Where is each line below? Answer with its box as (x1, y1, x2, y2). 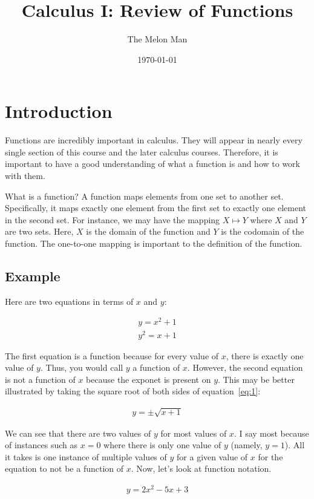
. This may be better (218, 373, 295, 385)
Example (5, 266, 61, 285)
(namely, (231, 439, 263, 451)
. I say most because (234, 426, 309, 439)
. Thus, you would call (40, 361, 123, 374)
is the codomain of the (221, 225, 304, 238)
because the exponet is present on (86, 373, 211, 385)
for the (258, 450, 283, 463)
